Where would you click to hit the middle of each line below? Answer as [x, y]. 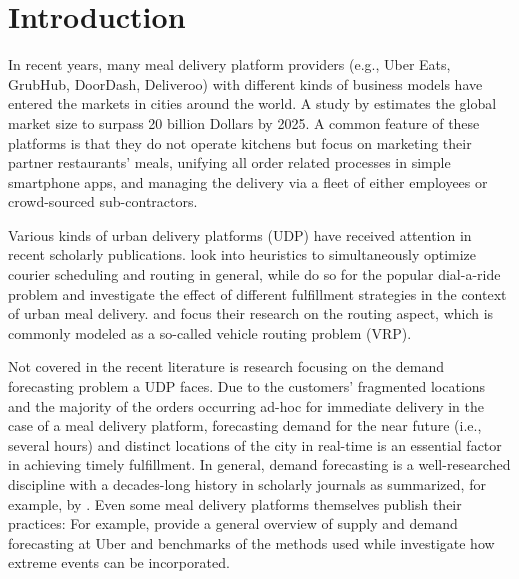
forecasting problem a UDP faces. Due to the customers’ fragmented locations [247, 386]
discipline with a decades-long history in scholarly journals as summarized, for [247, 484]
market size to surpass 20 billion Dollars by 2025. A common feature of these [244, 122]
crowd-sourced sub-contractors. [103, 201]
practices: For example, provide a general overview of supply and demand [233, 523]
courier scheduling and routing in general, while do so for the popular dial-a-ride [254, 274]
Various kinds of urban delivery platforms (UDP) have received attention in [240, 234]
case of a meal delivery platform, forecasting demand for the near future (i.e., [245, 425]
